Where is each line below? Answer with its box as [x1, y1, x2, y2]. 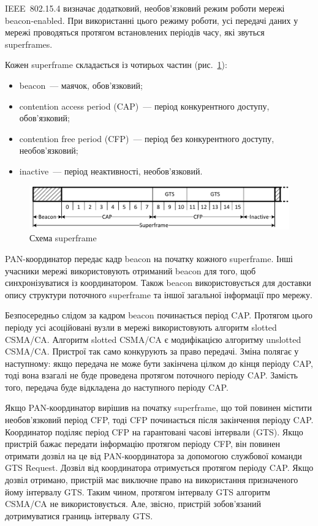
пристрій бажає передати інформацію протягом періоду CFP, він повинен [5, 437, 281, 450]
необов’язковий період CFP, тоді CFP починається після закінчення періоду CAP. [5, 413, 314, 426]
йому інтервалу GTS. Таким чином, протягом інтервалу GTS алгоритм [5, 485, 270, 498]
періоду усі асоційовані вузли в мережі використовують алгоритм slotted [5, 320, 277, 333]
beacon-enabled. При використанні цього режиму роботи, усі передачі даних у [5, 13, 298, 26]
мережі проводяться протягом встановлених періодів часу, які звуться [5, 26, 265, 39]
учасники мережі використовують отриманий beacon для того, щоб [5, 264, 256, 277]
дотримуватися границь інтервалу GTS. [5, 509, 153, 522]
